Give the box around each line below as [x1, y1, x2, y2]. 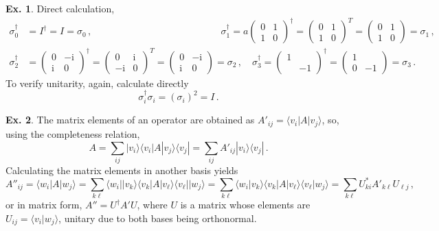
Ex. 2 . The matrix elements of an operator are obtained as [5, 112, 255, 127]
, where [137, 197, 168, 212]
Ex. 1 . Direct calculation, [5, 1, 115, 15]
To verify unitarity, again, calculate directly [5, 75, 189, 90]
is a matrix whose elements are [180, 197, 311, 212]
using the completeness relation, [5, 126, 140, 141]
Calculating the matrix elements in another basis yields [5, 162, 238, 177]
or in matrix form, [5, 197, 82, 212]
